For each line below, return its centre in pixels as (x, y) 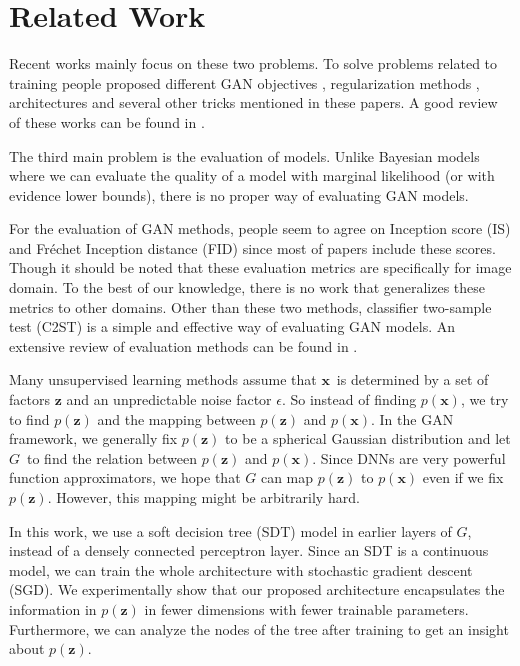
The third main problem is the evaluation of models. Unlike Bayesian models (244, 155)
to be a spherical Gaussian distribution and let (368, 438)
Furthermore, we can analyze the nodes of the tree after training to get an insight (259, 628)
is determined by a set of (412, 379)
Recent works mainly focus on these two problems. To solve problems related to (253, 63)
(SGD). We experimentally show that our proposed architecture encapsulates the (257, 589)
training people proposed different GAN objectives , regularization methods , (244, 82)
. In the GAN (412, 418)
